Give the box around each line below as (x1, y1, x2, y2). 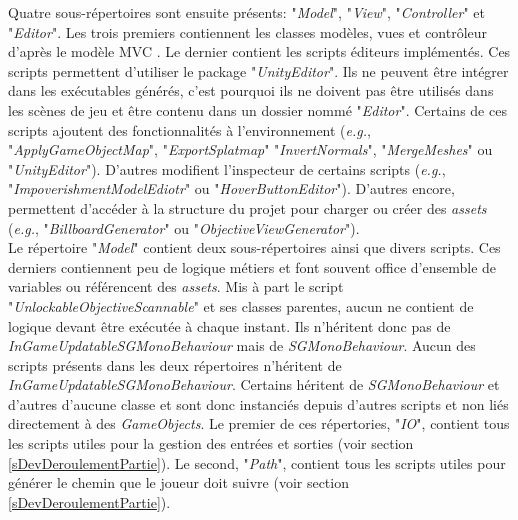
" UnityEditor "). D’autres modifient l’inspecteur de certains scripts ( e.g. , (8, 158, 446, 179)
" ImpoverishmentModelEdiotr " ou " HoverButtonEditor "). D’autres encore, (8, 178, 455, 199)
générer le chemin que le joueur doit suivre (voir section (8, 472, 349, 493)
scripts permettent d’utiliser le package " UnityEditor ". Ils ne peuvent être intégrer (8, 60, 509, 81)
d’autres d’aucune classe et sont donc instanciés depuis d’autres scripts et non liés (8, 393, 509, 414)
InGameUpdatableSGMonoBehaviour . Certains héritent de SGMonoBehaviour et (8, 374, 500, 395)
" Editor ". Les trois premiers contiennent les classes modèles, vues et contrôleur (8, 21, 488, 42)
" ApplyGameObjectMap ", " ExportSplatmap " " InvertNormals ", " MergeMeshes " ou (8, 139, 493, 160)
